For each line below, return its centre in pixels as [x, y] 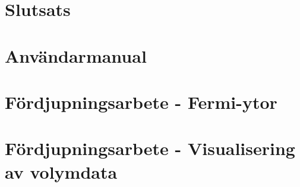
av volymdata [61, 171]
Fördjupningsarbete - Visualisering [150, 148]
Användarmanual [76, 55]
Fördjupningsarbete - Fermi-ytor [141, 101]
